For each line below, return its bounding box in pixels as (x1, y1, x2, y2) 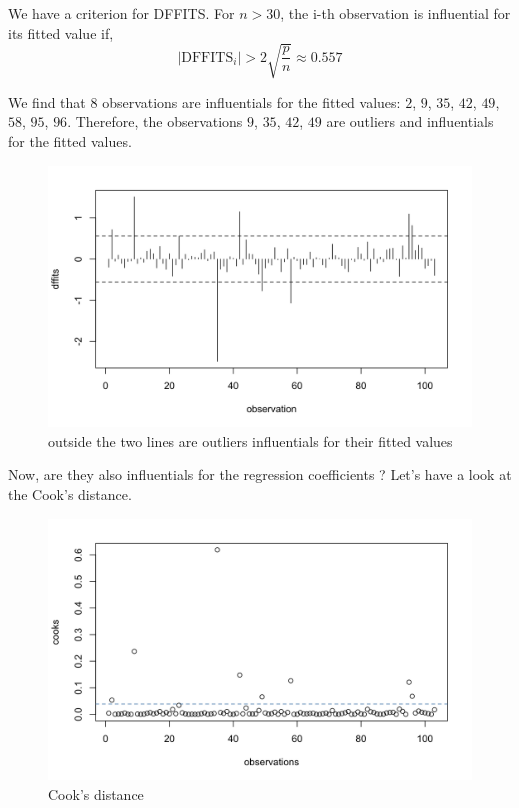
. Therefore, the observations (67, 111, 243, 132)
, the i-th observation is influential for (280, 3, 511, 23)
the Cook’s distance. (8, 483, 132, 504)
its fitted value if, (8, 22, 114, 43)
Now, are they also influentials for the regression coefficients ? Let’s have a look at (8, 464, 512, 485)
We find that (8, 91, 86, 112)
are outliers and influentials (326, 111, 494, 132)
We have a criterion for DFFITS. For (8, 3, 235, 23)
